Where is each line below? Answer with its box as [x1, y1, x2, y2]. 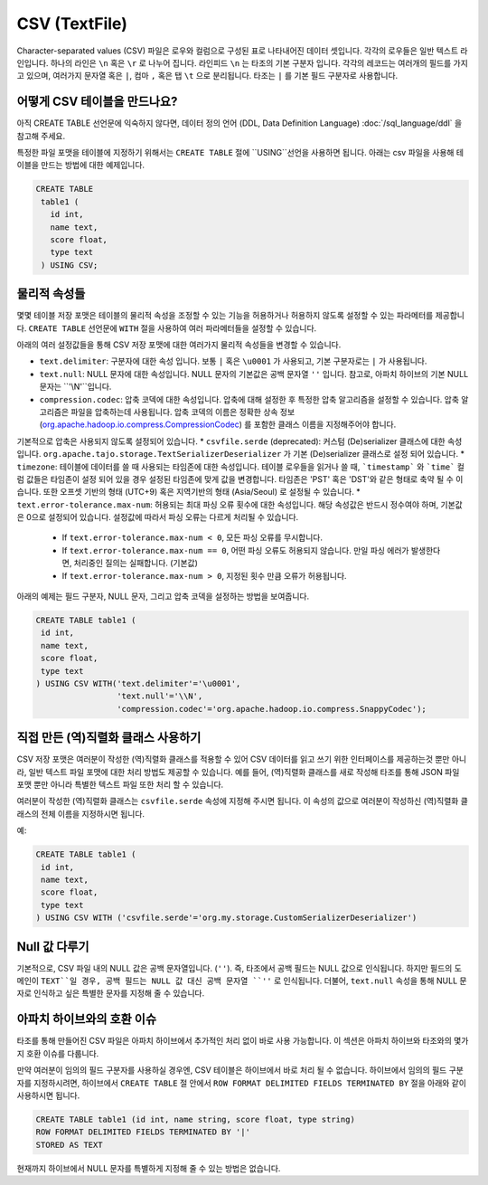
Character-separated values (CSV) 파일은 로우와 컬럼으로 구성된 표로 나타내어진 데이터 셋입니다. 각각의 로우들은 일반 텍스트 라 [16, 45, 468, 56]
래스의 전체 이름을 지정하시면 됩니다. [16, 808, 145, 819]
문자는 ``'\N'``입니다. [39, 381, 112, 393]
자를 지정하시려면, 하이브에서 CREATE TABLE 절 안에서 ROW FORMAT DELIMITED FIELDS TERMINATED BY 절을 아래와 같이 [16, 1077, 467, 1088]
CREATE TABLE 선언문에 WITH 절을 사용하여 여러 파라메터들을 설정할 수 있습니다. [28, 322, 317, 334]
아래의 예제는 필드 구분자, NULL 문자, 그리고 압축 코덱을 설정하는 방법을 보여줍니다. [16, 591, 310, 602]
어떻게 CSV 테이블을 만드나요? [16, 94, 178, 109]
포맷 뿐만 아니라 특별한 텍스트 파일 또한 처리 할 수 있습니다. [16, 779, 224, 791]
